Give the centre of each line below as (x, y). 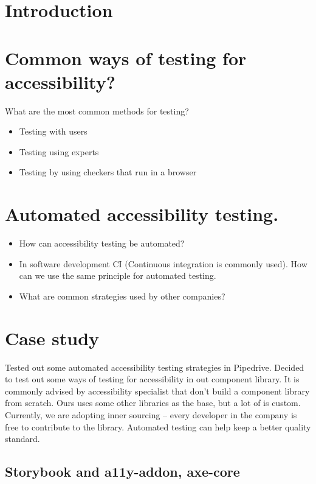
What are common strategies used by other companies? (122, 296)
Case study (52, 338)
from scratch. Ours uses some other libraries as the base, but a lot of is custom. (153, 403)
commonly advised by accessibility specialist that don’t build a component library (157, 391)
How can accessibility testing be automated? (102, 243)
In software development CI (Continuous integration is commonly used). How (163, 263)
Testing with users (53, 131)
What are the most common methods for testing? (97, 110)
